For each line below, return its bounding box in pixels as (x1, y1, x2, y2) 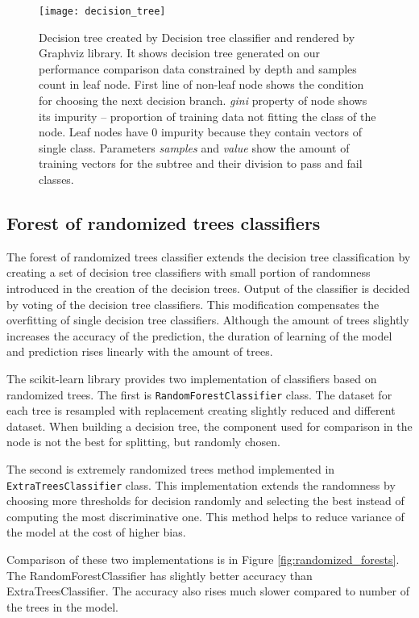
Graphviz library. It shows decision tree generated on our (39, 44, 321, 61)
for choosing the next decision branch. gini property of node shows (39, 92, 367, 109)
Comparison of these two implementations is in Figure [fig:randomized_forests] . (6, 551, 400, 568)
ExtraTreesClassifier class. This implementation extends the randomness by (6, 476, 396, 493)
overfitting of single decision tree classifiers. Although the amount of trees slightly (6, 311, 409, 328)
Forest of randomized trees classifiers (6, 210, 321, 235)
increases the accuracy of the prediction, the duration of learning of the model (6, 327, 392, 344)
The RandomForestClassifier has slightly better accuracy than (6, 566, 313, 583)
